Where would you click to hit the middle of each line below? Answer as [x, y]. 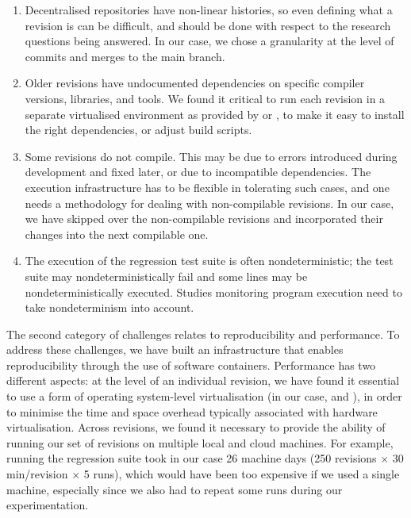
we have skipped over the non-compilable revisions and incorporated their [204, 219]
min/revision [37, 474]
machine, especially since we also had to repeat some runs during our [175, 489]
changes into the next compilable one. [117, 234]
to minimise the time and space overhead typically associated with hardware [192, 411]
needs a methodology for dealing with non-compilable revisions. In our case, [209, 203]
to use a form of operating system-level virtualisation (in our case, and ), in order [204, 396]
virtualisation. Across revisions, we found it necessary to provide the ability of [196, 427]
